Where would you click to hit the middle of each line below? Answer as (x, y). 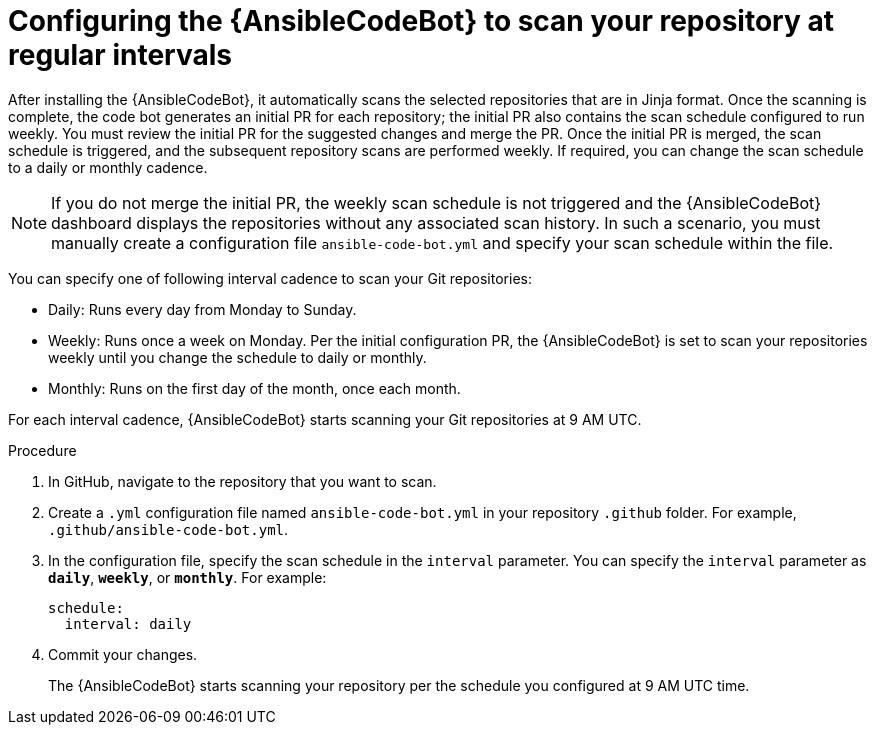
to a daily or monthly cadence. (108, 167)
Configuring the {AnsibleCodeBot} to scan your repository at (421, 21)
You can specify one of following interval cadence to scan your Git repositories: (270, 278)
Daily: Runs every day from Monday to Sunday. (202, 309)
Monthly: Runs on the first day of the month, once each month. (254, 388)
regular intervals (120, 55)
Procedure (42, 450)
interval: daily (128, 623)
